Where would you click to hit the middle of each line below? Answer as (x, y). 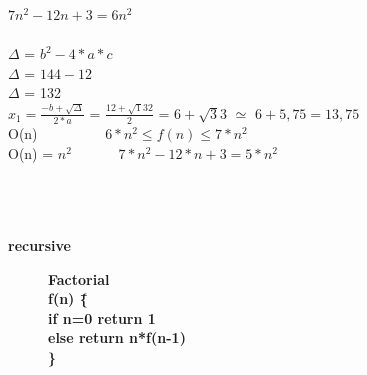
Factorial (79, 278)
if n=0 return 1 (102, 317)
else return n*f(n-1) (117, 337)
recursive (39, 244)
